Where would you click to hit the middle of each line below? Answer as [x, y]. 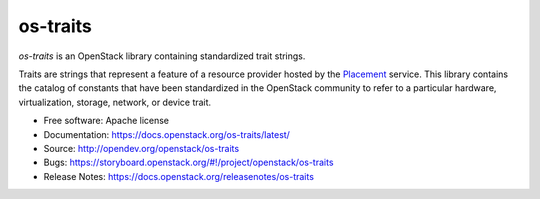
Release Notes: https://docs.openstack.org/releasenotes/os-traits [179, 176]
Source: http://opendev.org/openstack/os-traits [141, 148]
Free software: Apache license [106, 121]
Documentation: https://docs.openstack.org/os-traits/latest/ [166, 134]
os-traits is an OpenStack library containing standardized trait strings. [162, 56]
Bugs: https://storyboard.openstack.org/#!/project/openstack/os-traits [188, 162]
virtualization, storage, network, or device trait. [115, 102]
